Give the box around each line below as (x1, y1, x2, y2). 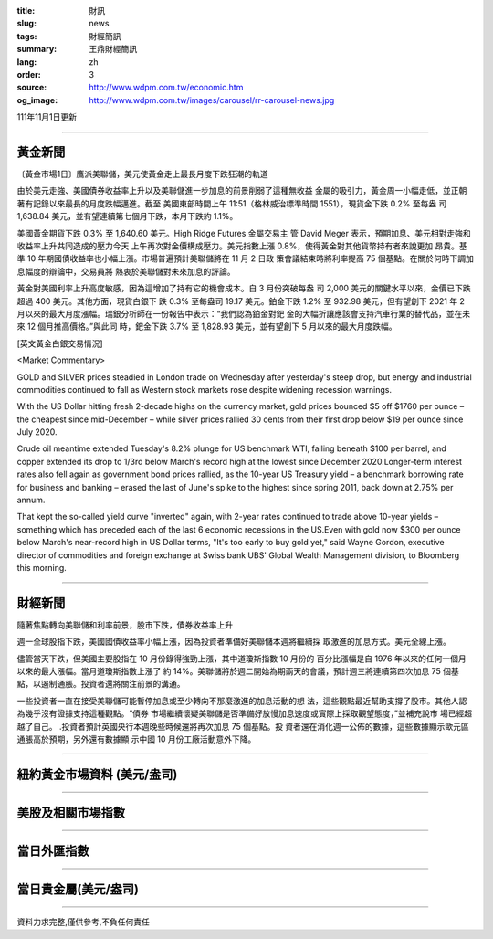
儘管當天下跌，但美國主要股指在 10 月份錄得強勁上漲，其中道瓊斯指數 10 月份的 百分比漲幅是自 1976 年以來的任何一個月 (16, 653, 467, 664)
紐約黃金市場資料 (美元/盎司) (16, 766, 178, 782)
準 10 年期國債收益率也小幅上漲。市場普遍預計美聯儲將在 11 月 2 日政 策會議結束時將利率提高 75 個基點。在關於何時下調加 (16, 253, 474, 264)
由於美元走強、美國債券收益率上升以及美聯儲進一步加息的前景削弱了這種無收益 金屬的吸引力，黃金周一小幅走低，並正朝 (16, 185, 467, 196)
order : (16, 69, 41, 79)
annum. (16, 494, 46, 506)
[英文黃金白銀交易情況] (16, 338, 104, 349)
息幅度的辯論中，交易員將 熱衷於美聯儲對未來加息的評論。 (16, 266, 236, 277)
